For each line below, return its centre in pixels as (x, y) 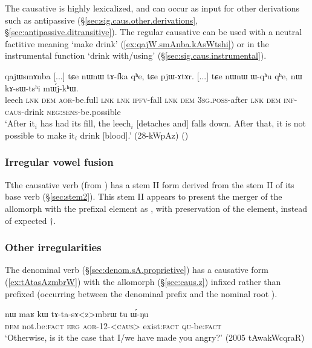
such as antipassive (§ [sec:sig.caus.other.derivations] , (101, 20)
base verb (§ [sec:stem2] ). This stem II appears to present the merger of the (144, 196)
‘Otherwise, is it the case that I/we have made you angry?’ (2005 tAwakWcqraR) (155, 337)
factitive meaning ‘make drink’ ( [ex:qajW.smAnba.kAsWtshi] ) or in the (137, 43)
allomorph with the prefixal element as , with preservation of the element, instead (156, 208)
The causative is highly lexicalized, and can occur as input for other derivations (152, 8)
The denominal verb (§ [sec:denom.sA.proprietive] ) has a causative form (137, 270)
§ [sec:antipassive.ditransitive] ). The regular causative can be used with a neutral (154, 32)
